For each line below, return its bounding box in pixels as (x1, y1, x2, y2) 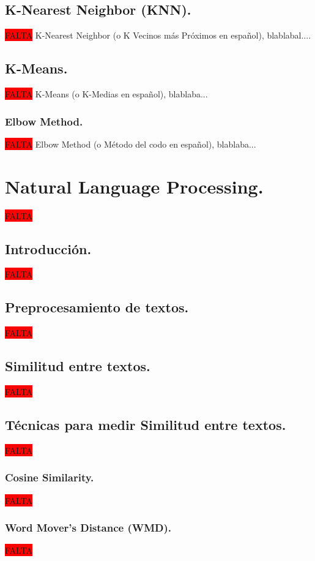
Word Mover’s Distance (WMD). (5, 520, 172, 535)
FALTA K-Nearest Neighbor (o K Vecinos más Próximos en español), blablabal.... (5, 29, 311, 42)
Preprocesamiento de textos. (5, 298, 189, 317)
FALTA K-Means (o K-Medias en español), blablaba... (5, 88, 208, 100)
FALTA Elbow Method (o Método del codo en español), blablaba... (5, 137, 256, 150)
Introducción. (5, 239, 92, 258)
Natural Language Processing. (5, 173, 264, 198)
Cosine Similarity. (5, 470, 94, 485)
